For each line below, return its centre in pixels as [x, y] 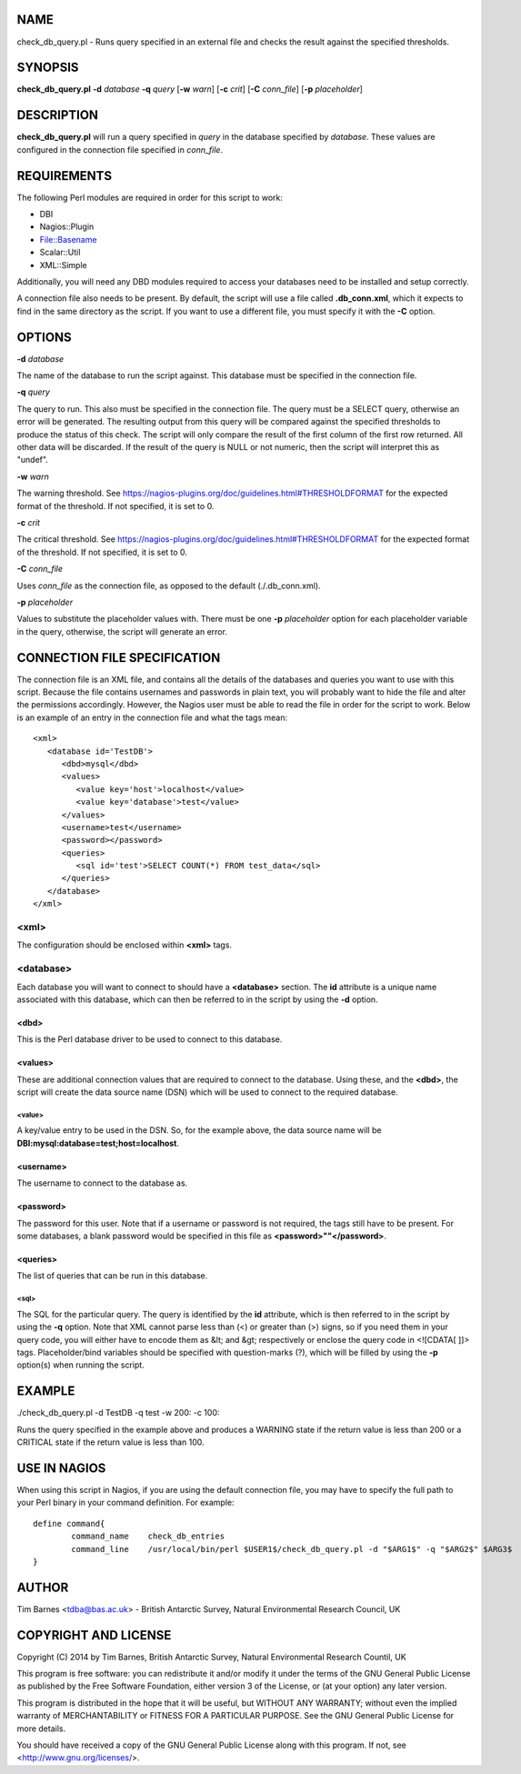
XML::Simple [63, 265]
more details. [41, 1729]
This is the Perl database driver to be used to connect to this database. [150, 1039]
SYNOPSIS [48, 68]
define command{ [69, 1523]
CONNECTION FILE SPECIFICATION [119, 658]
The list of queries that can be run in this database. [112, 1276]
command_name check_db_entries [148, 1536]
